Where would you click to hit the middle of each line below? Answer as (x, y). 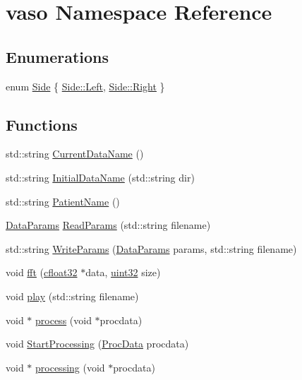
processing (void (70, 367)
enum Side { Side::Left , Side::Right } (85, 86)
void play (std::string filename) (72, 296)
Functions (42, 124)
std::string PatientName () (63, 201)
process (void (64, 320)
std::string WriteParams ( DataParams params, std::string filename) (151, 248)
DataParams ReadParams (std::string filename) (108, 225)
